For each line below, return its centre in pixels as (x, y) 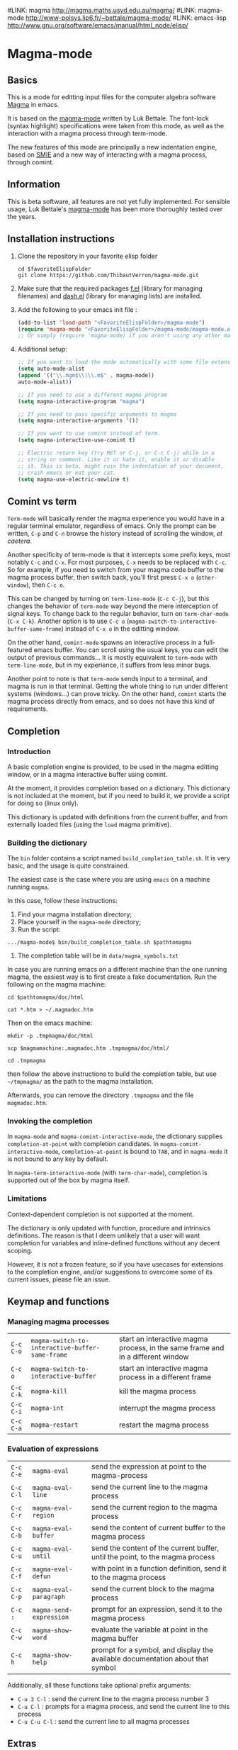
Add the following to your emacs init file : (77, 309)
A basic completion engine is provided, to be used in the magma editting (113, 767)
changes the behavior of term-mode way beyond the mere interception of (113, 606)
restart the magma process (164, 1425)
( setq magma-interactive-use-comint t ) (76, 440)
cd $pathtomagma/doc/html (45, 998)
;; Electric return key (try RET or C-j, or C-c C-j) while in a (116, 453)
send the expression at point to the (149, 1466)
